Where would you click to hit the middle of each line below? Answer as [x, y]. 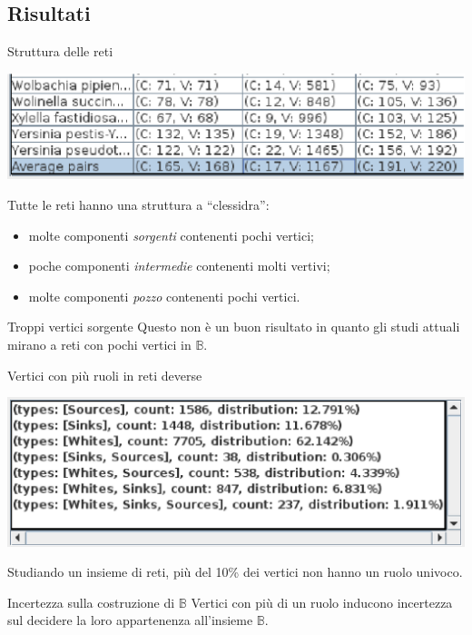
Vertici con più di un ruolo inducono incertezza [322, 602]
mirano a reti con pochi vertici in [99, 344]
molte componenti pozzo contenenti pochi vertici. [164, 296]
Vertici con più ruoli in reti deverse [105, 375]
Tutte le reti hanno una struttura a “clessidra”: [138, 205]
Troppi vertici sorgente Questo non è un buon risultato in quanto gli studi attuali [234, 327]
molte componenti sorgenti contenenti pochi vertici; [172, 235]
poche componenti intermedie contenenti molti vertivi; [179, 266]
